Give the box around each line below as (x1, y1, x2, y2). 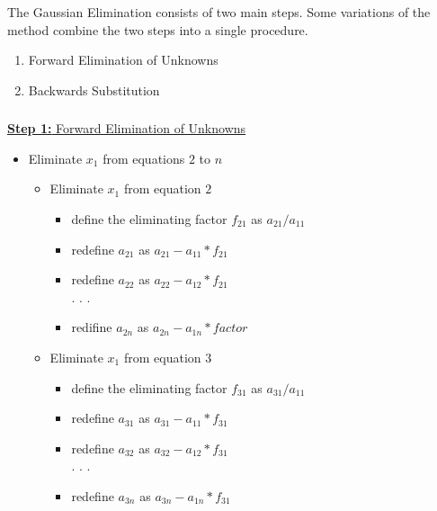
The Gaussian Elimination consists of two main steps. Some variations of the (7, 2, 431, 21)
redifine (71, 318, 112, 336)
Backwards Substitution (28, 80, 160, 99)
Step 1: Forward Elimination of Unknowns (7, 119, 246, 138)
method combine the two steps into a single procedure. (7, 20, 308, 39)
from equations (103, 148, 185, 167)
